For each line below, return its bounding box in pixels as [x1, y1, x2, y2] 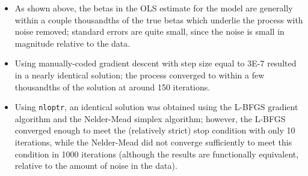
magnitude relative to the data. [14, 37, 131, 49]
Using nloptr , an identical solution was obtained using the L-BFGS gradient [14, 101, 298, 113]
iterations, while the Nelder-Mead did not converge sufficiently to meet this [14, 136, 292, 148]
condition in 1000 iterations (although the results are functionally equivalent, [14, 147, 299, 160]
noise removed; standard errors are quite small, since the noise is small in [14, 25, 285, 38]
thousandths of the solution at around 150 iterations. [14, 80, 211, 93]
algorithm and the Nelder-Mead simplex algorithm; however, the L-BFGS [14, 112, 286, 125]
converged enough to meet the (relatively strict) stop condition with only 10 [14, 124, 295, 136]
